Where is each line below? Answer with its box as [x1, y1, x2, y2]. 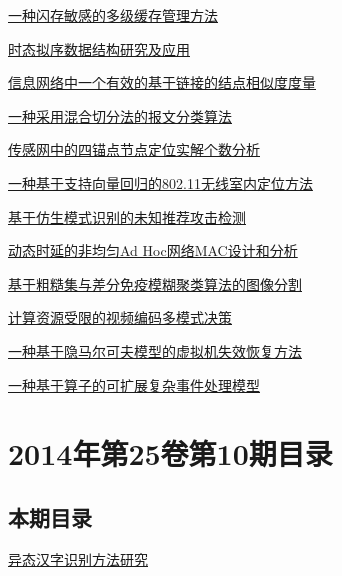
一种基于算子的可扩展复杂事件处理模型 [8, 374, 260, 395]
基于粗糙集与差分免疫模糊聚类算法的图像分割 [8, 273, 302, 294]
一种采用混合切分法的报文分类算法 [8, 105, 232, 126]
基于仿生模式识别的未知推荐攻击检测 [8, 206, 246, 227]
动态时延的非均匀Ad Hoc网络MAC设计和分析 [8, 240, 298, 261]
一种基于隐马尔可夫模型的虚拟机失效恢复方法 [8, 340, 302, 361]
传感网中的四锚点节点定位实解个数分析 [8, 139, 260, 160]
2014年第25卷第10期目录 [8, 433, 333, 474]
